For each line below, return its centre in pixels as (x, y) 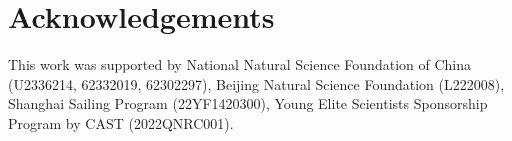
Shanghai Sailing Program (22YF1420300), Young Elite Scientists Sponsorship (248, 103)
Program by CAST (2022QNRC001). (121, 122)
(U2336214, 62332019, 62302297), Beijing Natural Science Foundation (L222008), (256, 83)
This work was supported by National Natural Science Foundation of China (239, 64)
